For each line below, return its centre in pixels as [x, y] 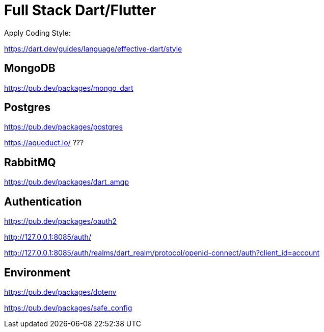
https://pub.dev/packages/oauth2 [60, 221]
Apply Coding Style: [37, 33]
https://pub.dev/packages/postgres [63, 127]
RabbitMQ [30, 162]
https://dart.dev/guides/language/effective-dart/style [93, 48]
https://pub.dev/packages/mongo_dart [69, 88]
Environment [37, 272]
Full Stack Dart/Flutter [80, 10]
